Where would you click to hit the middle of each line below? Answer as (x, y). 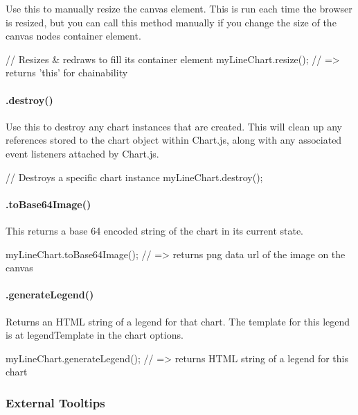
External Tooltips (55, 402)
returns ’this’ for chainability (67, 73)
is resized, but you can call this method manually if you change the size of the (171, 22)
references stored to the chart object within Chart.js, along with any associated (174, 140)
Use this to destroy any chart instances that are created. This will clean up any (174, 126)
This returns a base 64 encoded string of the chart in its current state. (155, 230)
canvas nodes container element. (73, 36)
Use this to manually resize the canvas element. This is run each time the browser (179, 8)
